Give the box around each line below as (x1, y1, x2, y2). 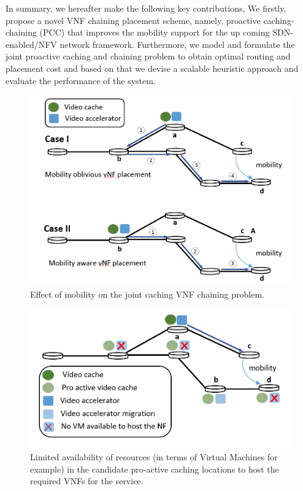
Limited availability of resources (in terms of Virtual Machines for (30, 450, 278, 463)
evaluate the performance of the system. (6, 74, 156, 87)
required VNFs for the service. (30, 474, 144, 487)
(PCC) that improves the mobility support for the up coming (39, 26, 270, 39)
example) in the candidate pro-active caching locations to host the (30, 462, 279, 475)
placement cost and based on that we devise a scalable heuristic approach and (6, 61, 299, 74)
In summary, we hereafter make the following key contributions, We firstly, (6, 2, 286, 14)
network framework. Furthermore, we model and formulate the (59, 37, 295, 50)
